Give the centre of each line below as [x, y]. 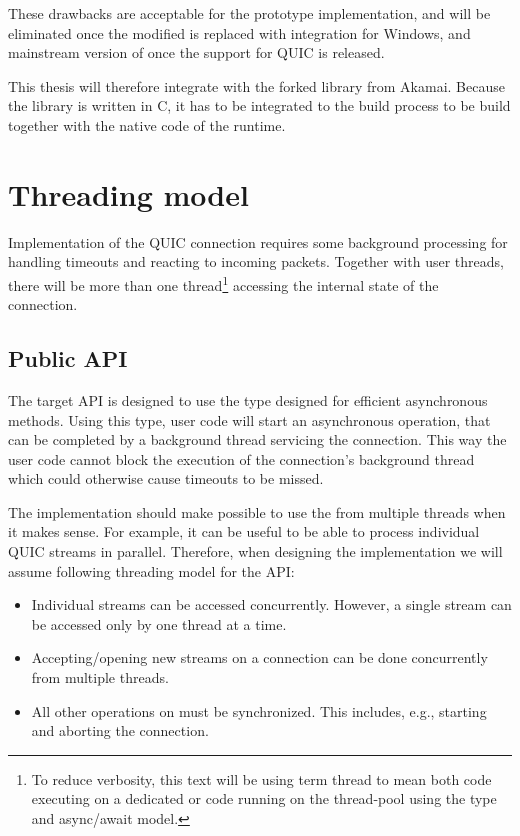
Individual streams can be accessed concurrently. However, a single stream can [271, 604]
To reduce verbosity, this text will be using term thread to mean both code [261, 778]
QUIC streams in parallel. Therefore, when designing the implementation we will [255, 551]
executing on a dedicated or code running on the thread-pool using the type [264, 798]
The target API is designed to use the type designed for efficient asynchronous [248, 399]
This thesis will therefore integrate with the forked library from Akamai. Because [256, 85]
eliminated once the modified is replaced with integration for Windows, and [239, 32]
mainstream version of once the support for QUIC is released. [196, 52]
